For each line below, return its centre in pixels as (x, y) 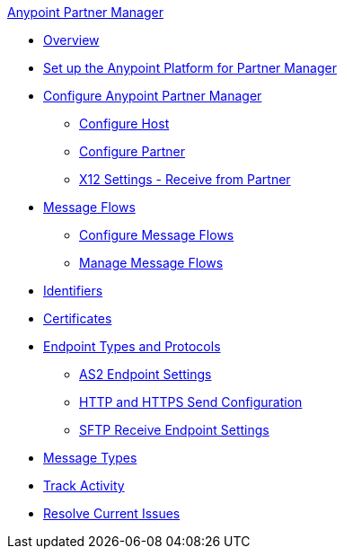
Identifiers (73, 291)
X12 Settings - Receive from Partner (185, 179)
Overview (71, 40)
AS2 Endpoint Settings (146, 374)
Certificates (78, 318)
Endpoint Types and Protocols (132, 346)
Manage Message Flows (151, 263)
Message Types (90, 458)
